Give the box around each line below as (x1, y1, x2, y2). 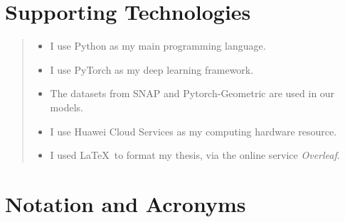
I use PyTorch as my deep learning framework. (50, 62, 254, 77)
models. (50, 99, 83, 114)
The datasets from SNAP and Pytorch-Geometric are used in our (50, 86, 335, 101)
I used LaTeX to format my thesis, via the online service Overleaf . (50, 148, 340, 162)
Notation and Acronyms (5, 189, 246, 218)
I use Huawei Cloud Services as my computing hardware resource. (50, 123, 337, 138)
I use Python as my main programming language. (50, 38, 266, 53)
